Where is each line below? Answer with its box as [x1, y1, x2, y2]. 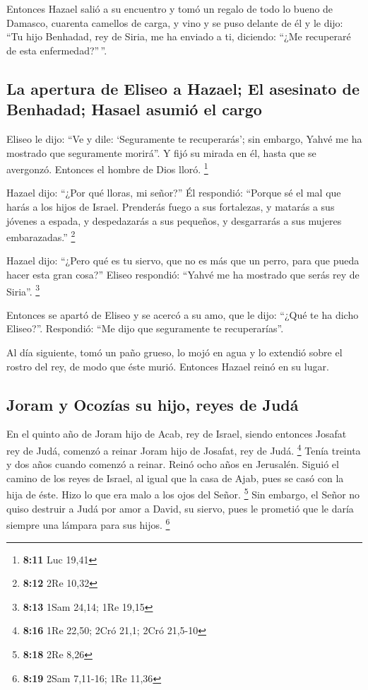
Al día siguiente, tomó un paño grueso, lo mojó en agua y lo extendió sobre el [6, 345, 343, 360]
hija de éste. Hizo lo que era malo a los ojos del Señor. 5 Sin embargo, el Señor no [6, 485, 360, 502]
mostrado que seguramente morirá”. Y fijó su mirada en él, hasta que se [6, 145, 316, 160]
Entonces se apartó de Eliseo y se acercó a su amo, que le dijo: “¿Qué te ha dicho [6, 307, 359, 322]
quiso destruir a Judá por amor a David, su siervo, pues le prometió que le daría [6, 501, 354, 515]
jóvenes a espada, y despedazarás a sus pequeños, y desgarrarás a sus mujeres [6, 213, 342, 228]
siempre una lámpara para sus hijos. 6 [6, 515, 170, 532]
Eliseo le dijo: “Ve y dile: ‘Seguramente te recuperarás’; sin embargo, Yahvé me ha [6, 131, 362, 146]
